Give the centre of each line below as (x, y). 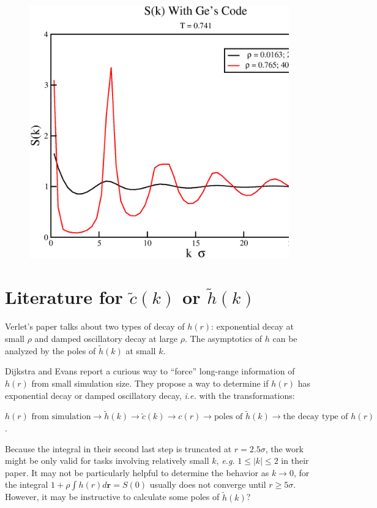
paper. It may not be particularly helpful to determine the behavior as (137, 472)
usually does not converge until (208, 484)
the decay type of (315, 417)
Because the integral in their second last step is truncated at (118, 448)
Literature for (64, 297)
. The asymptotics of (223, 338)
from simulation (61, 417)
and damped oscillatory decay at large (106, 338)
